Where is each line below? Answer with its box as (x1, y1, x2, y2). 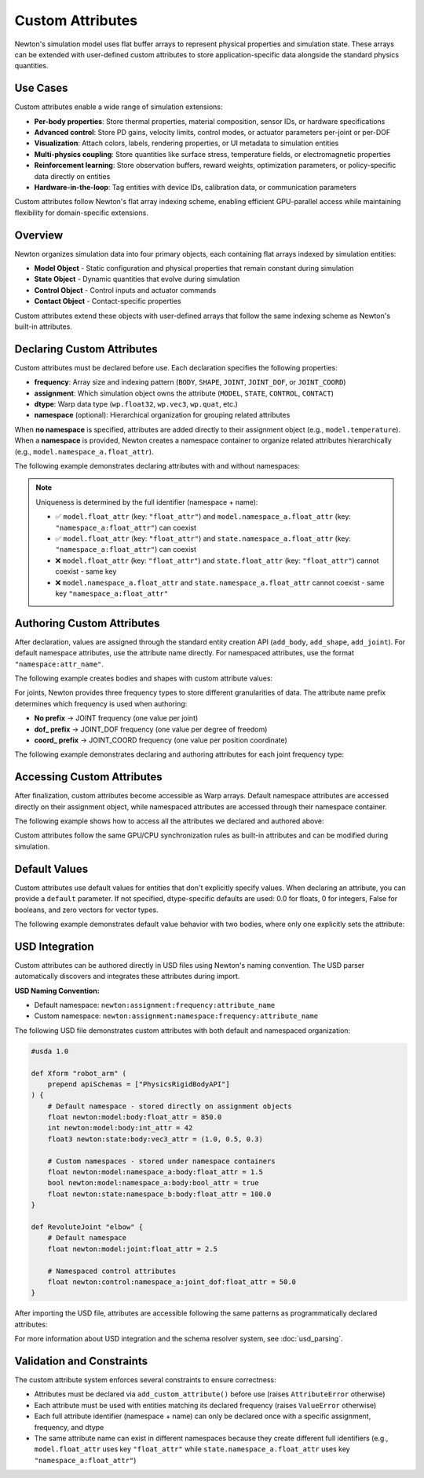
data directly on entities (34, 171, 111, 181)
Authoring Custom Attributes (14, 616, 160, 630)
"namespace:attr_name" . (14, 659, 104, 669)
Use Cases (14, 82, 68, 95)
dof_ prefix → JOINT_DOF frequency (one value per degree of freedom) (34, 724, 268, 734)
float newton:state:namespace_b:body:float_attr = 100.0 (47, 1189, 272, 1199)
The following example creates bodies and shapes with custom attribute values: (14, 673, 273, 683)
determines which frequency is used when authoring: (14, 699, 188, 708)
